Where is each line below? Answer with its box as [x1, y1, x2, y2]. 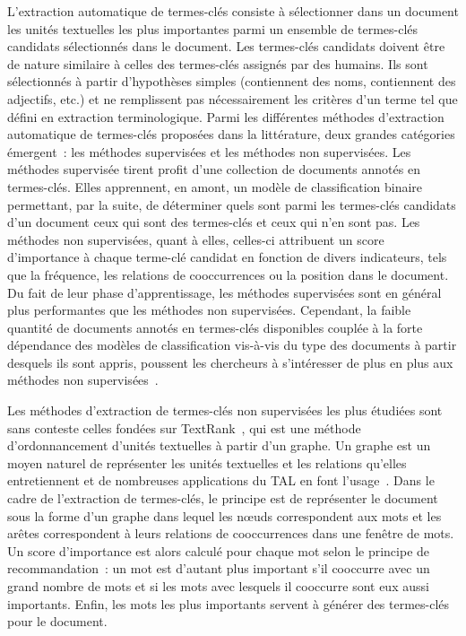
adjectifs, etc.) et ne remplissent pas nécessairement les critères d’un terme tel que [7, 89, 458, 108]
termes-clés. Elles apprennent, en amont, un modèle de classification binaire [7, 177, 423, 196]
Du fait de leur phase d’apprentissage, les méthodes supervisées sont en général [7, 283, 442, 301]
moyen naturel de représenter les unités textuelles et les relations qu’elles [7, 453, 407, 472]
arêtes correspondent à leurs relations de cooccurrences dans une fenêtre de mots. [7, 524, 454, 543]
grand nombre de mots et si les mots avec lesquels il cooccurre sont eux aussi [7, 577, 429, 595]
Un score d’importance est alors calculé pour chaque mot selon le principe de [7, 541, 430, 560]
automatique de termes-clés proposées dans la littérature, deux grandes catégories [7, 125, 455, 144]
